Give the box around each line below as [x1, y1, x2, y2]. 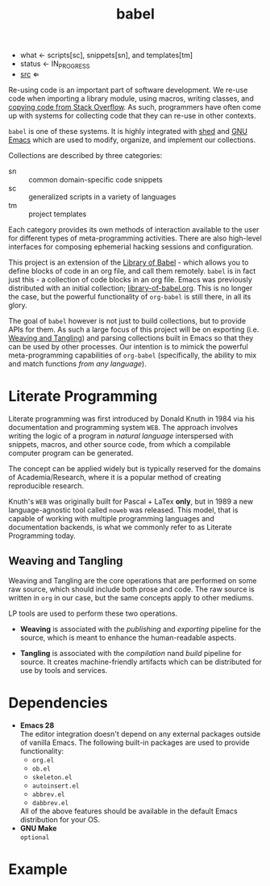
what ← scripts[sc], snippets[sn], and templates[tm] [19, 50, 193, 61]
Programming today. [8, 530, 77, 541]
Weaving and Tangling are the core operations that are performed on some [8, 575, 257, 585]
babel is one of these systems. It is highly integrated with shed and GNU [8, 126, 248, 136]
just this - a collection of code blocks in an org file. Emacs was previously [8, 274, 252, 284]
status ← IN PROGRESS [19, 59, 90, 70]
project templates [28, 209, 87, 219]
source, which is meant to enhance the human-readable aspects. [19, 633, 236, 642]
